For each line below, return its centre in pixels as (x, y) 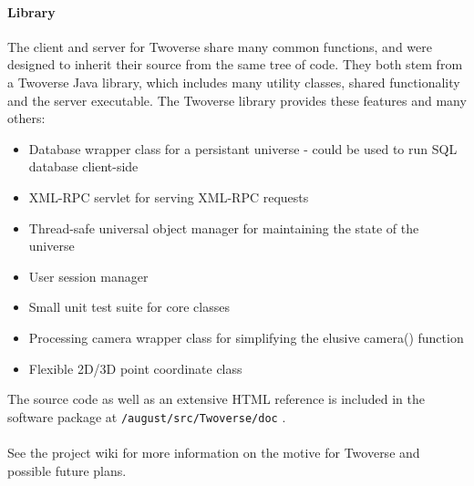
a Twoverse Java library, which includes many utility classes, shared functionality (234, 82)
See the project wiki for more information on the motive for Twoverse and (214, 452)
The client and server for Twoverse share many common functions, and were (220, 46)
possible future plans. (67, 470)
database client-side (83, 166)
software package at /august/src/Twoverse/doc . (147, 416)
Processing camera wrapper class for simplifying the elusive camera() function (246, 337)
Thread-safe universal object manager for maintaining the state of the (224, 227)
